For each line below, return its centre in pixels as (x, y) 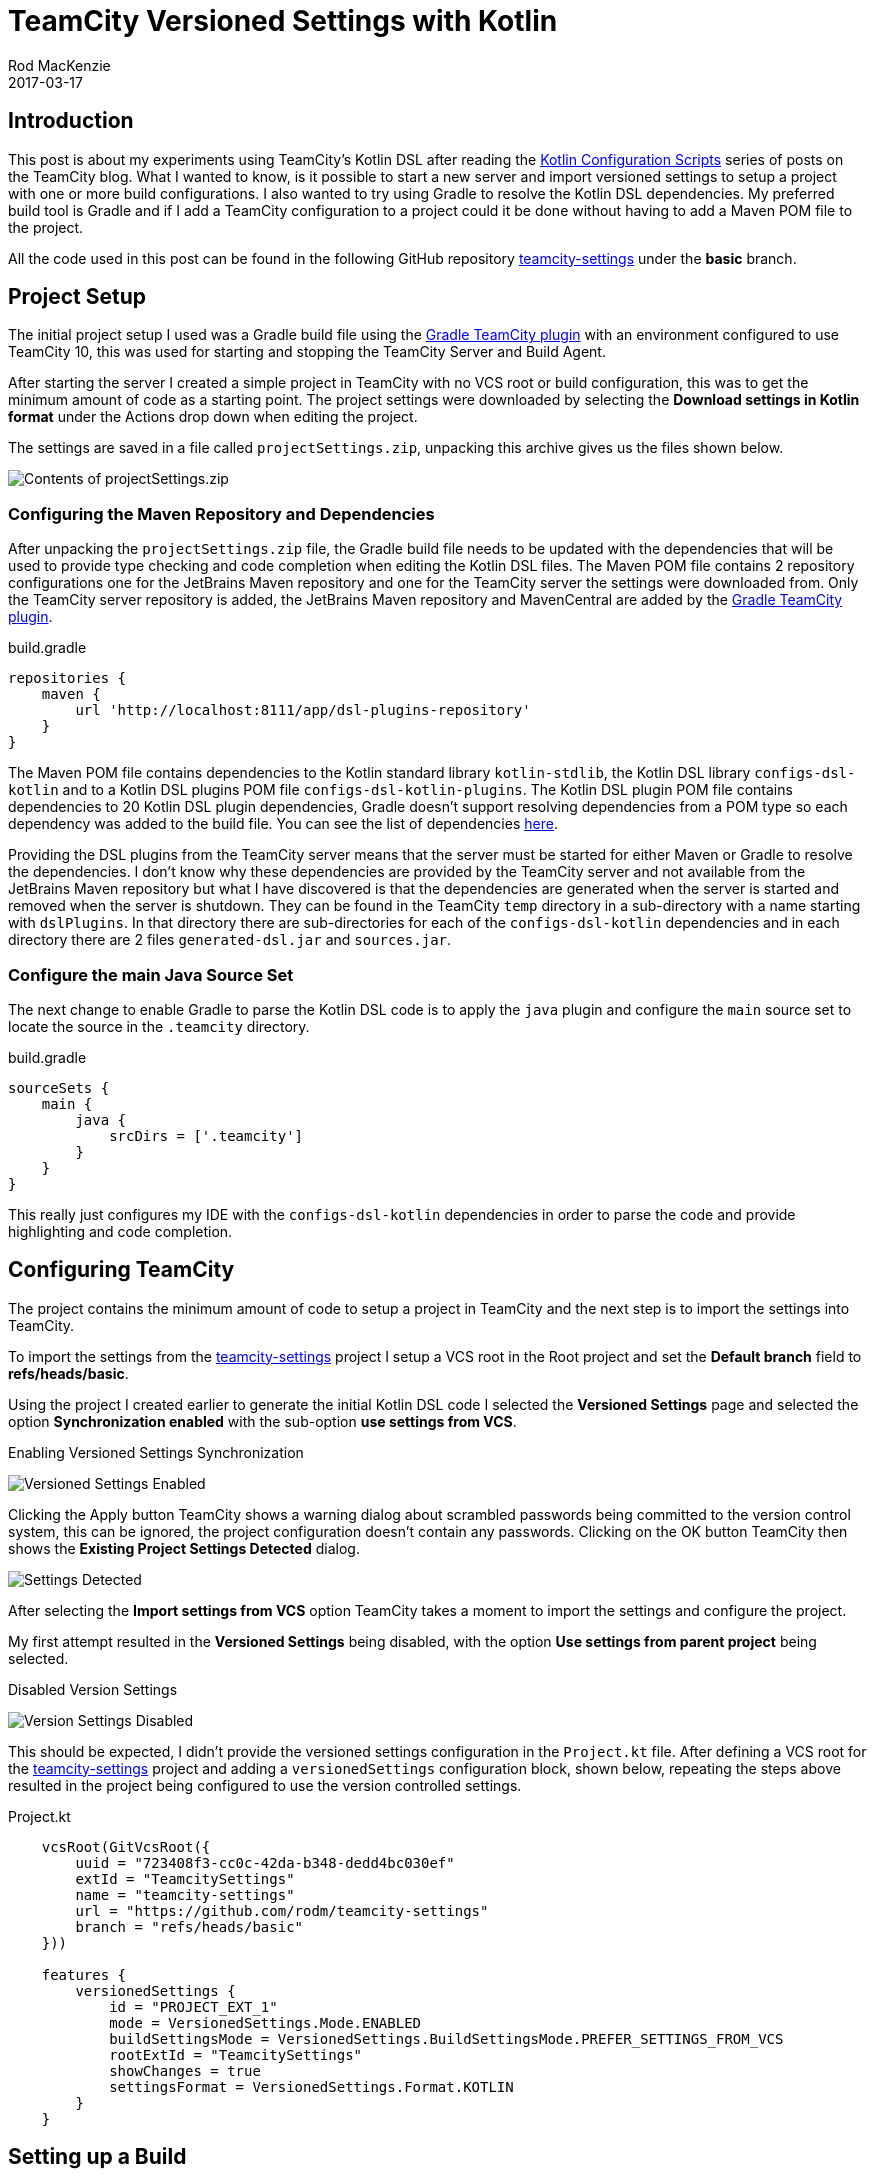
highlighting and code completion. (120, 1231)
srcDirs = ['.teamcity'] (206, 1135)
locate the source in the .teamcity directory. (159, 1026)
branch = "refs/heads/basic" (189, 1926)
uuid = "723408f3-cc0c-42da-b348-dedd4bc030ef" (265, 1862)
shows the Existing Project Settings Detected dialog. (184, 1548)
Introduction (71, 121)
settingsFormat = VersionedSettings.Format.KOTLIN (311, 2086)
